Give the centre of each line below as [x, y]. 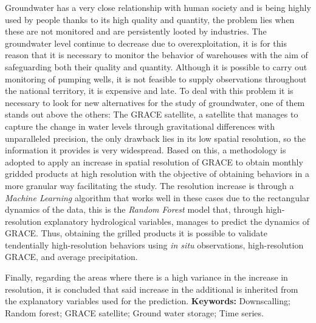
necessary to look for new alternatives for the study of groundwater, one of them [155, 102]
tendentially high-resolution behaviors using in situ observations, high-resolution [154, 245]
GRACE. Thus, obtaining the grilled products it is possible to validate [136, 233]
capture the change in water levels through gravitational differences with [140, 126]
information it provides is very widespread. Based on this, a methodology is [146, 150]
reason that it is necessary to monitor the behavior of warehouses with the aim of [156, 55]
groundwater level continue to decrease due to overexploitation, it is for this [146, 43]
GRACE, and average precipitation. [71, 257]
